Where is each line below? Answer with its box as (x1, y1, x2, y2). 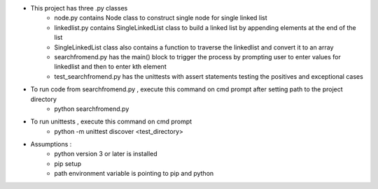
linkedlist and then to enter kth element (54, 63, 167, 71)
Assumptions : (30, 140, 72, 149)
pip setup (54, 159, 82, 167)
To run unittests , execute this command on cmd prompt (30, 117, 192, 126)
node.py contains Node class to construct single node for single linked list (54, 14, 267, 22)
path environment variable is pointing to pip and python (54, 169, 214, 178)
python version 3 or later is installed (54, 150, 157, 158)
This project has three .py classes (30, 4, 128, 12)
